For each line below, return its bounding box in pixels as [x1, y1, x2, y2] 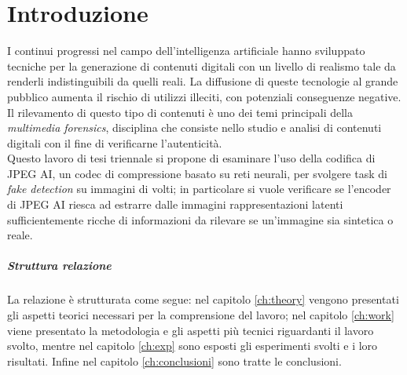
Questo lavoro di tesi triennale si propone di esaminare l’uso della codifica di [7, 150, 376, 166]
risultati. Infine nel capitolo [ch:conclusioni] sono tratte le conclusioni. [7, 352, 342, 369]
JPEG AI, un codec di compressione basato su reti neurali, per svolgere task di [7, 165, 387, 181]
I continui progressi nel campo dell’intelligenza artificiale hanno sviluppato [7, 42, 365, 59]
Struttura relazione [7, 257, 112, 274]
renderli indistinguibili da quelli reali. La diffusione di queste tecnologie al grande [7, 73, 398, 89]
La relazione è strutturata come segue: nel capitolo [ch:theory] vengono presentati [7, 291, 399, 308]
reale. [7, 227, 33, 243]
